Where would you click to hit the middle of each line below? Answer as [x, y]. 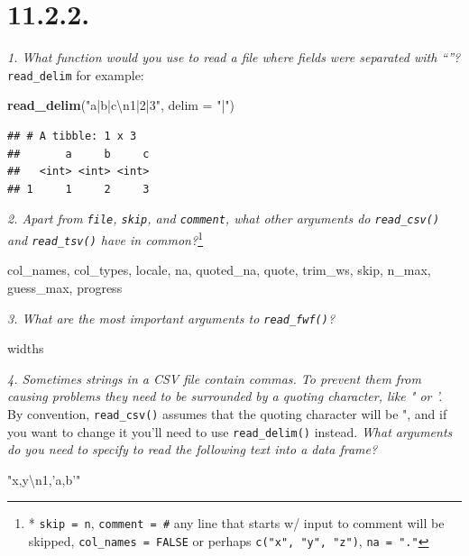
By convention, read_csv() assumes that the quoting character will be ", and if [227, 413]
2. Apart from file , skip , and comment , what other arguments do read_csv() [224, 219]
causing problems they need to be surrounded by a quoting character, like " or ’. [225, 396]
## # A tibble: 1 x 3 [72, 136]
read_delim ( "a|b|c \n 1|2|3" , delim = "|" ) [121, 105]
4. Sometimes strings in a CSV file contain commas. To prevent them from [214, 378]
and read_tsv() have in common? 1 [105, 238]
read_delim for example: [76, 74]
